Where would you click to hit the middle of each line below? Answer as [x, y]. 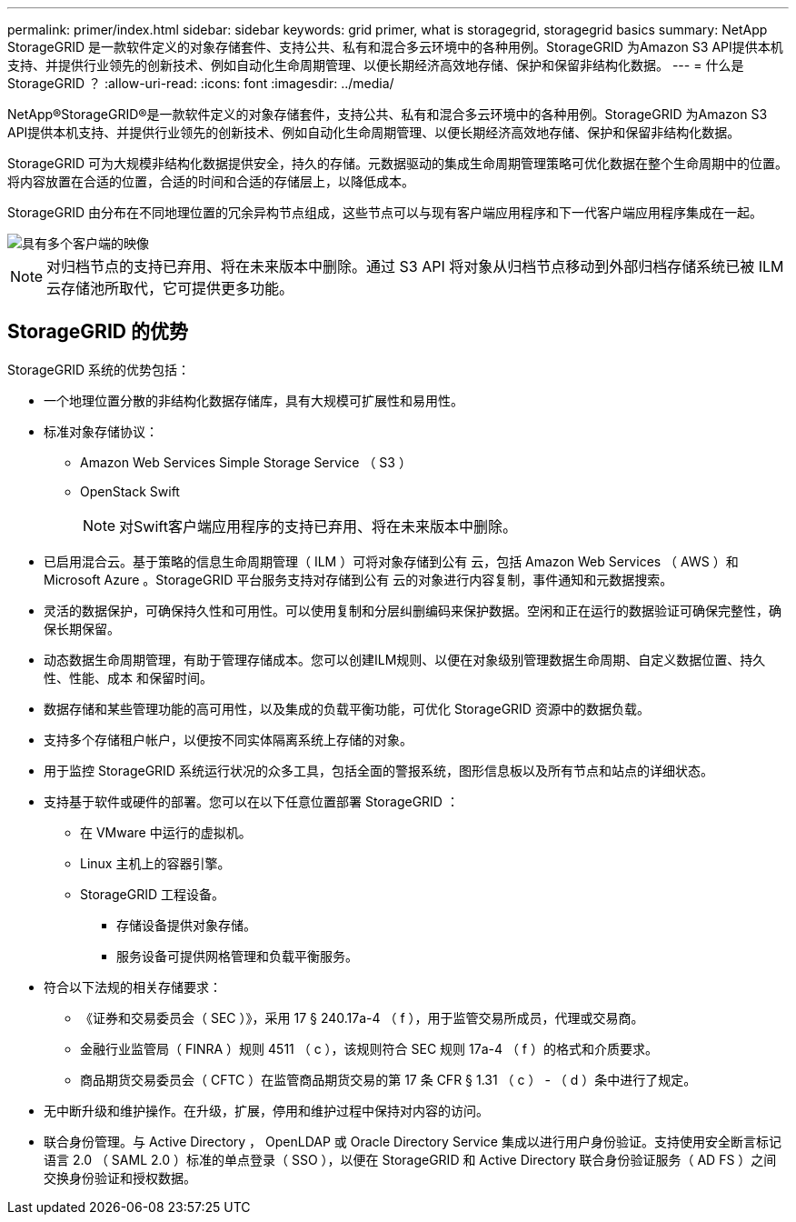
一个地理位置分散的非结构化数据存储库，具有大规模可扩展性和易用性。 [254, 400]
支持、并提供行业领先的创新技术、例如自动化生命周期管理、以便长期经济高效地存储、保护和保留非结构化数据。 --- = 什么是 [376, 65]
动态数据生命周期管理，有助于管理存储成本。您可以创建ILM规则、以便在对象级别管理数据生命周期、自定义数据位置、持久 [405, 659]
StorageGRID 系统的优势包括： [99, 369]
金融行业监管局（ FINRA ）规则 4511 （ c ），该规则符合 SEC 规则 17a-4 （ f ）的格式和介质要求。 [369, 1048]
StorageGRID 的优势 [98, 332]
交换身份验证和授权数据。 [120, 1177]
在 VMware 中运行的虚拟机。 [166, 832]
